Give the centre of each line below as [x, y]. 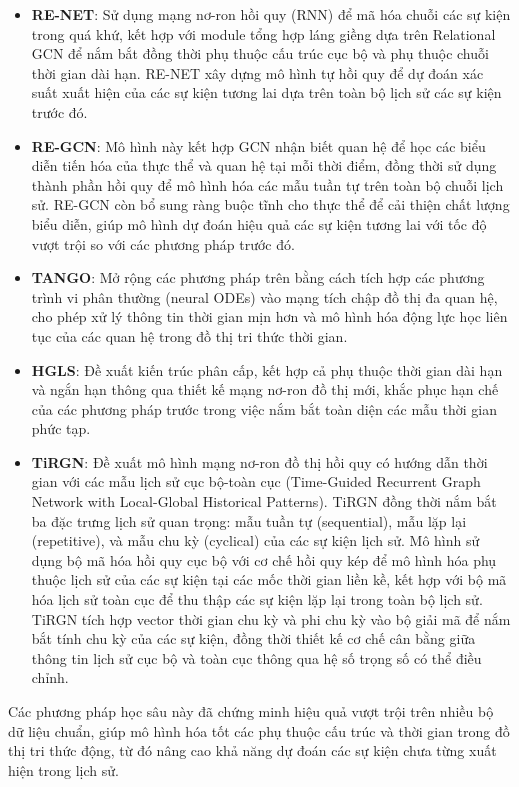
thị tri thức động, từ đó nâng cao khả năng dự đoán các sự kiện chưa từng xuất [252, 750]
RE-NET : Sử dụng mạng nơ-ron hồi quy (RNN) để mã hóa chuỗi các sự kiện [271, 14]
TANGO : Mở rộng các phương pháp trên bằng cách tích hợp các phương [258, 277]
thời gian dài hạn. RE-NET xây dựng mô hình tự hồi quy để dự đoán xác [257, 72]
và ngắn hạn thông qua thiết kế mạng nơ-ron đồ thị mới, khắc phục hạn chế [265, 389]
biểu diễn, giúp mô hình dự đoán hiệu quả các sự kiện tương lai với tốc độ [259, 223]
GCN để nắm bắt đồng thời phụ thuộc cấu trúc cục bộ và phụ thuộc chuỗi [260, 53]
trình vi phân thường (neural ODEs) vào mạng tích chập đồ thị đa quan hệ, [264, 296]
